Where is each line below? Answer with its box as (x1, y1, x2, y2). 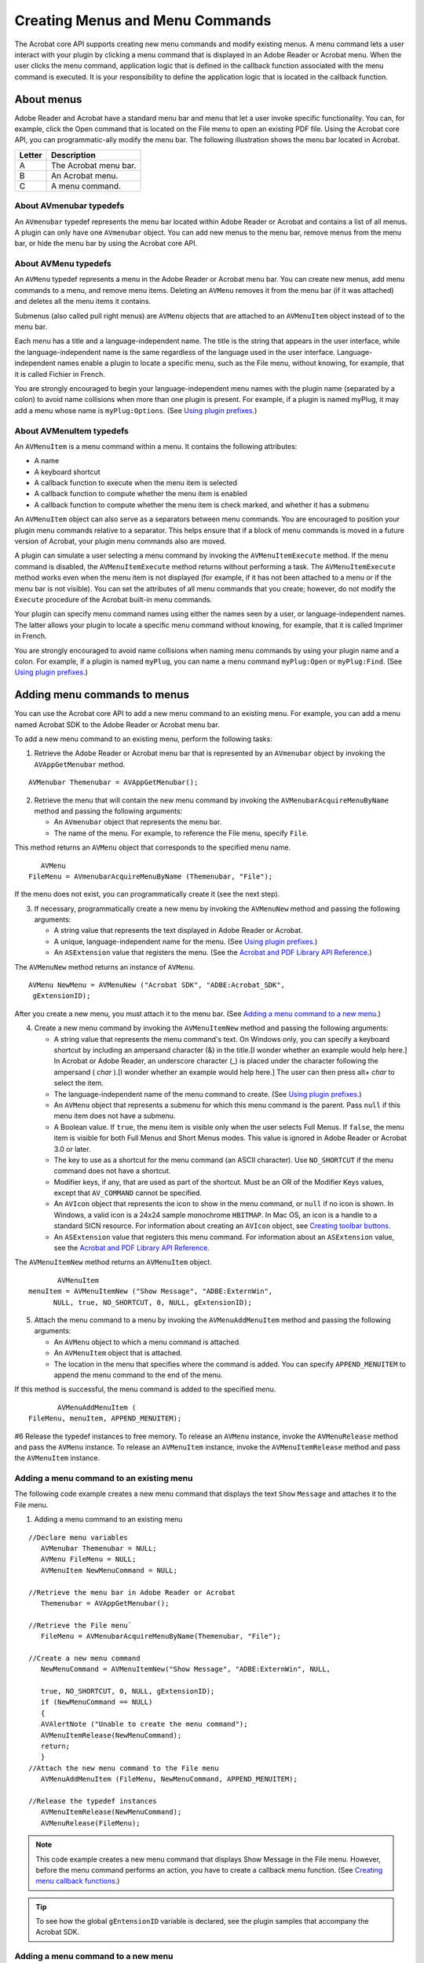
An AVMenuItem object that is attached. (53, 1348, 183, 1358)
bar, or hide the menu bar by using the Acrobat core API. (14, 239, 198, 248)
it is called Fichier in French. (14, 369, 106, 378)
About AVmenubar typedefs (14, 200, 125, 211)
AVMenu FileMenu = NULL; (40, 1555, 137, 1564)
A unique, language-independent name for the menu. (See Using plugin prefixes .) (53, 937, 318, 946)
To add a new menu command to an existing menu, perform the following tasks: (14, 734, 272, 744)
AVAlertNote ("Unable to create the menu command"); (40, 1720, 248, 1729)
